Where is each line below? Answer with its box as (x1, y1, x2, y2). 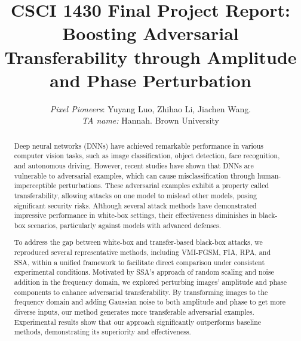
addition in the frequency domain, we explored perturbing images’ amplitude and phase (14, 277, 287, 287)
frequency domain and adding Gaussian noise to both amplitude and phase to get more (14, 297, 286, 307)
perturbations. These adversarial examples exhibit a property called (59, 180, 269, 191)
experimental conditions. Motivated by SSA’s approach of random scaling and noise (14, 267, 274, 277)
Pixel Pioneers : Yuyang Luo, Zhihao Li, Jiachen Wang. (50, 102, 251, 115)
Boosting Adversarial (62, 21, 239, 45)
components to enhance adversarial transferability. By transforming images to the (14, 287, 268, 297)
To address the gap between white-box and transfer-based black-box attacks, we (14, 237, 263, 247)
